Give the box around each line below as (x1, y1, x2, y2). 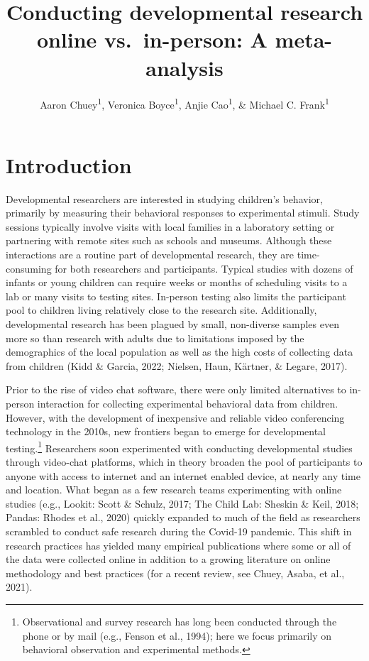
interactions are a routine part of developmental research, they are (6, 247, 294, 262)
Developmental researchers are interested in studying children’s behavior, (6, 191, 323, 206)
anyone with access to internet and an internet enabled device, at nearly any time (6, 468, 360, 483)
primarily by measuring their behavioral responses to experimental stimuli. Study (6, 205, 360, 220)
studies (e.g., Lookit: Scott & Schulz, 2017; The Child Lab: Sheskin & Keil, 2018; (6, 496, 359, 510)
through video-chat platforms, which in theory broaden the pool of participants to (6, 454, 363, 469)
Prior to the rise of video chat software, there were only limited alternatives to (6, 382, 346, 397)
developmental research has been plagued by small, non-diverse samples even (6, 317, 339, 332)
